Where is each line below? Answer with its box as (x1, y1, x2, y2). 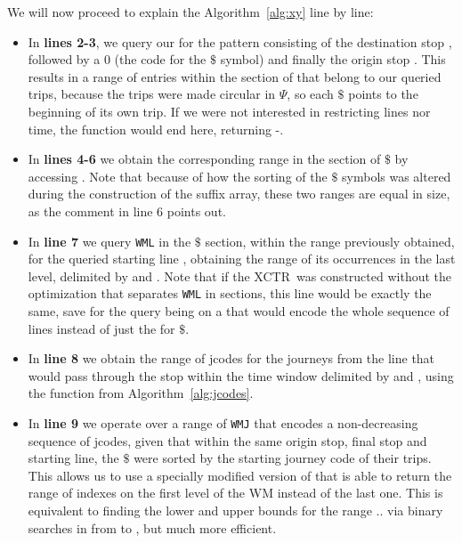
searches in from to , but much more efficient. (28, 518, 277, 537)
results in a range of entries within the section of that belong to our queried (28, 67, 442, 85)
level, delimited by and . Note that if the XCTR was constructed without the (28, 266, 451, 285)
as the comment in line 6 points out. (28, 201, 226, 220)
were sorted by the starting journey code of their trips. (134, 449, 432, 467)
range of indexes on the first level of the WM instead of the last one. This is (28, 483, 443, 502)
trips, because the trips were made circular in (28, 85, 276, 103)
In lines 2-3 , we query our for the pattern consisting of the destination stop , (28, 32, 452, 51)
